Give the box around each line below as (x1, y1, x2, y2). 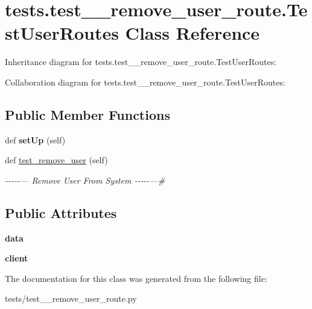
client (5, 252, 28, 264)
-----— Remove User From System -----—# (5, 173, 165, 186)
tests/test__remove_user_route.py (5, 292, 137, 305)
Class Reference (125, 20, 260, 45)
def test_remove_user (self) (5, 154, 108, 166)
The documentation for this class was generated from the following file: (5, 272, 267, 284)
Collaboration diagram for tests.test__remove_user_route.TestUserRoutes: (5, 75, 285, 88)
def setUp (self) (5, 133, 66, 146)
